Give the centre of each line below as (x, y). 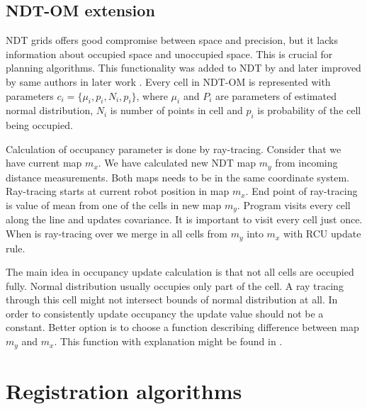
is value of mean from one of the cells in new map (114, 205)
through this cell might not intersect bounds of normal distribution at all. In (172, 299)
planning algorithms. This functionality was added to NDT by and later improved (183, 68)
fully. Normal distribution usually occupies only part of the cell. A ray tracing (175, 285)
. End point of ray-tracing (301, 191)
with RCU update (322, 234)
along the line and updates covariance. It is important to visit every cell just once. (184, 219)
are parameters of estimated (276, 95)
